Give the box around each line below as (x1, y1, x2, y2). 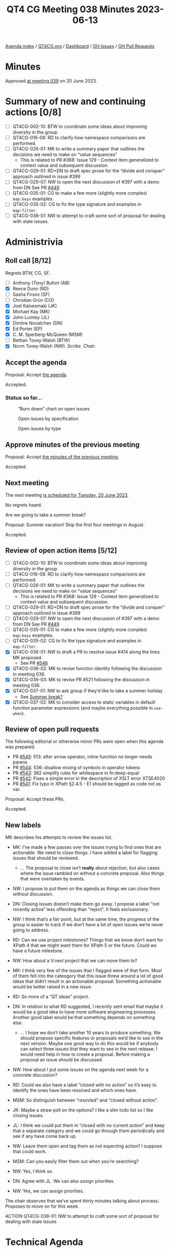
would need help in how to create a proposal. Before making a (20, 1051, 150, 1057)
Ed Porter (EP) (12, 326, 43, 332)
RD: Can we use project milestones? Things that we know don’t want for (12, 937, 163, 943)
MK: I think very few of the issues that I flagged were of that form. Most (12, 968, 162, 974)
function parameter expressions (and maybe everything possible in (12, 705, 153, 711)
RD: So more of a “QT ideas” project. (12, 994, 90, 1000)
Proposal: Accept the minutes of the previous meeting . (5, 454, 119, 460)
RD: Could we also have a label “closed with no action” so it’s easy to (12, 1082, 157, 1088)
